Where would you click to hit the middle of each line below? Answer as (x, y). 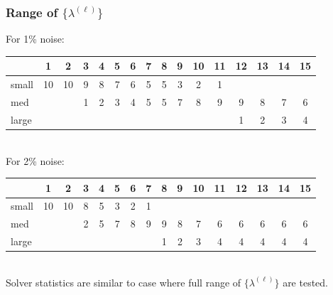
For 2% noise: (35, 160)
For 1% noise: (35, 39)
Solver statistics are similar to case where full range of (124, 282)
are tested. (306, 282)
